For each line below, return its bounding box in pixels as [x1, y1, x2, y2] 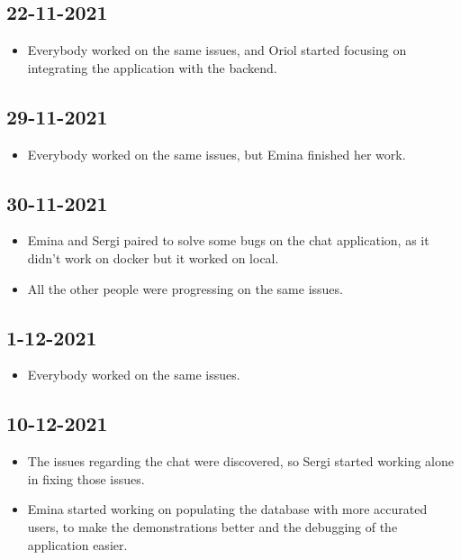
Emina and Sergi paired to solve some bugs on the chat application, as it [27, 231, 429, 250]
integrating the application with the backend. [27, 58, 277, 77]
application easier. [27, 535, 128, 554]
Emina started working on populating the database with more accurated [27, 500, 428, 519]
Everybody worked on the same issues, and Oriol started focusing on [27, 41, 407, 60]
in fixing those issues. [27, 469, 145, 488]
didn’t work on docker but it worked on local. [27, 248, 279, 267]
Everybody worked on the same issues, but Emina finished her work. [27, 144, 406, 163]
